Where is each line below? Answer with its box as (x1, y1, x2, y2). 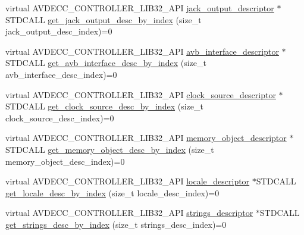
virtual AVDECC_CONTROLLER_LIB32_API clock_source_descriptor (5, 88, 276, 101)
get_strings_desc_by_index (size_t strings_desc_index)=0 (5, 218, 227, 230)
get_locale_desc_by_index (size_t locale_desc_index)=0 (5, 186, 220, 199)
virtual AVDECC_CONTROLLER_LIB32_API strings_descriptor (5, 206, 253, 219)
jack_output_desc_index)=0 (5, 25, 112, 37)
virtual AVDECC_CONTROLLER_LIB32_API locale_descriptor (5, 175, 250, 187)
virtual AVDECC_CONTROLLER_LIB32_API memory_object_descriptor (5, 131, 287, 144)
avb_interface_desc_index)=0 (5, 68, 117, 80)
